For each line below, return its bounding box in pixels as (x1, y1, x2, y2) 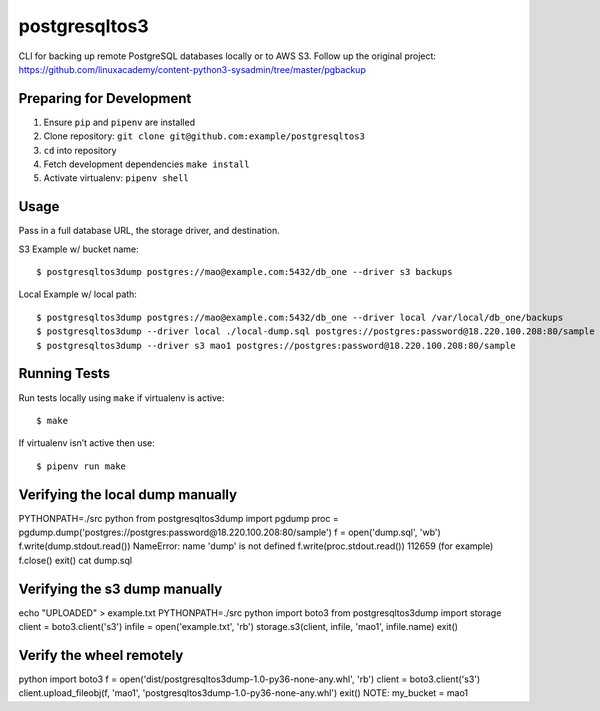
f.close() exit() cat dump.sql (18, 554, 133, 566)
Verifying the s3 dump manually (18, 580, 223, 597)
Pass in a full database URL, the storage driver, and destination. (18, 225, 280, 237)
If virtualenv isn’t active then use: (18, 437, 155, 449)
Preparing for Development (18, 90, 192, 107)
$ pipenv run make (36, 460, 127, 472)
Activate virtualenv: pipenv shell (43, 172, 189, 184)
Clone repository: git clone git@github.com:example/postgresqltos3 (43, 130, 365, 142)
